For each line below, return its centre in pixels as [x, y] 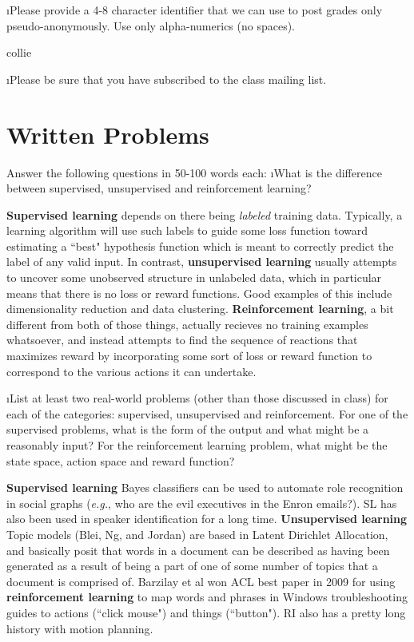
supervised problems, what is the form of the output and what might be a [188, 429]
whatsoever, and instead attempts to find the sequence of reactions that [182, 340]
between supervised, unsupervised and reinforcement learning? [159, 188]
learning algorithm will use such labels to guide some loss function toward [187, 230]
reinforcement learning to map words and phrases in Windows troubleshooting [207, 597]
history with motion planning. [80, 628]
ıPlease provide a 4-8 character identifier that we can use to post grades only [195, 10]
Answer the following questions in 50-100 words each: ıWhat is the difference [194, 172]
